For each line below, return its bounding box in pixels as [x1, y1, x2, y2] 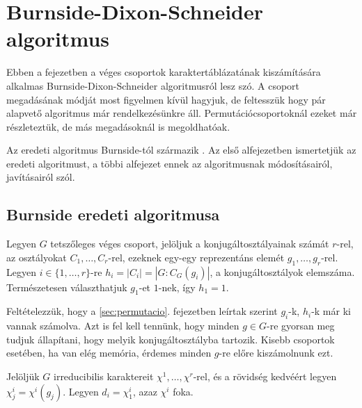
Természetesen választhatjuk [6, 279, 127, 294]
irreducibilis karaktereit [54, 369, 154, 384]
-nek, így [158, 279, 196, 294]
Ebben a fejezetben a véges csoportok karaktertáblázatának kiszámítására [6, 65, 321, 79]
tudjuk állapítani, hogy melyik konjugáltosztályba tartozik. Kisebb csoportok [6, 332, 335, 346]
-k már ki [311, 304, 351, 318]
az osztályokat [6, 250, 67, 264]
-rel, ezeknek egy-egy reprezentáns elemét [108, 250, 285, 264]
